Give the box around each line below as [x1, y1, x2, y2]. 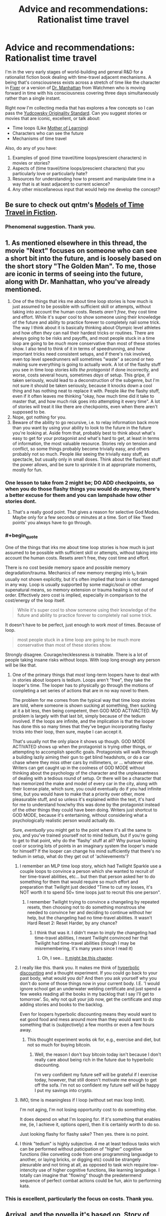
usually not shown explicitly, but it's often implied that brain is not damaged [5, 576, 159, 582]
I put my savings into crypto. [34, 1087, 93, 1093]
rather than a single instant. [5, 95, 61, 101]
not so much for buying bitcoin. [27, 1041, 91, 1047]
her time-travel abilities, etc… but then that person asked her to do [19, 873, 155, 879]
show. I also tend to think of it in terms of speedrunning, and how [12, 346, 145, 352]
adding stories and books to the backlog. [19, 1001, 104, 1007]
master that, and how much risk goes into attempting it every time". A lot [12, 398, 160, 405]
